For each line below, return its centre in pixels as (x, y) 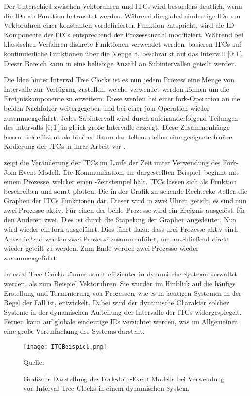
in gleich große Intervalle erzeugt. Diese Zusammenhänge (145, 127)
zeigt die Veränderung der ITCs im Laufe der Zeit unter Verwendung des (112, 162)
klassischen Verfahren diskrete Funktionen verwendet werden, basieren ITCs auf (123, 44)
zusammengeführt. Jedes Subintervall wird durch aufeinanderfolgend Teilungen (121, 117)
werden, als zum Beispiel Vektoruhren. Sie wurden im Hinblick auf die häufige (120, 284)
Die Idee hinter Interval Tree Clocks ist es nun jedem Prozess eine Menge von (119, 79)
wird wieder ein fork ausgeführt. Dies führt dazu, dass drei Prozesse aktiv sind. (121, 229)
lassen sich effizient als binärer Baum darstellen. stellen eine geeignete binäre (118, 136)
